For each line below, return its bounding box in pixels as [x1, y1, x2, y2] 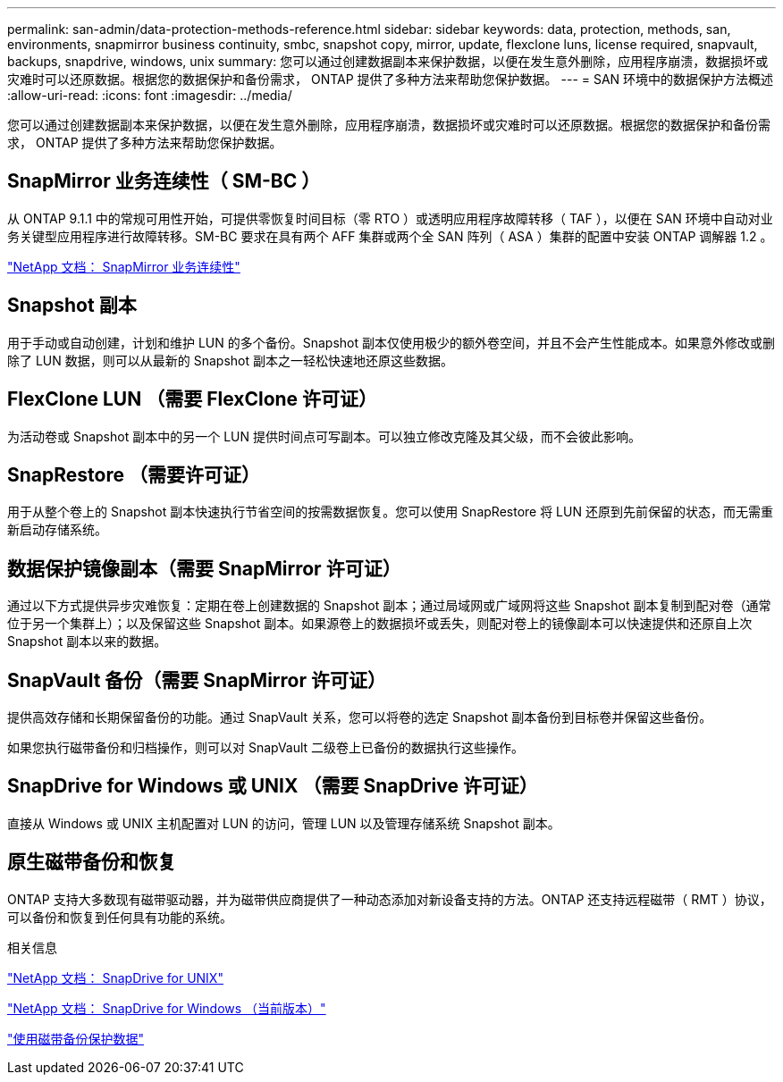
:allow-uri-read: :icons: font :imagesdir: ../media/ [7, 88, 292, 103]
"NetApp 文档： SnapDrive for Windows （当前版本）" [7, 1000, 326, 1016]
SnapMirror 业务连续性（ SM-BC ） [7, 170, 321, 193]
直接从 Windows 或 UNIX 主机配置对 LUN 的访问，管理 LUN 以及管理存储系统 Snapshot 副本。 [7, 815, 560, 831]
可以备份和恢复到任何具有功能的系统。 [7, 909, 232, 925]
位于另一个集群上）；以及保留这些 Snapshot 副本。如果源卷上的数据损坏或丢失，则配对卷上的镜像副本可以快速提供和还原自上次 [7, 616, 753, 632]
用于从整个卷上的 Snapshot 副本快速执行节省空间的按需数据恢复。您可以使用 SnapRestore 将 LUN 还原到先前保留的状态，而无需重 [7, 504, 773, 520]
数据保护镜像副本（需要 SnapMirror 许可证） [7, 557, 401, 580]
